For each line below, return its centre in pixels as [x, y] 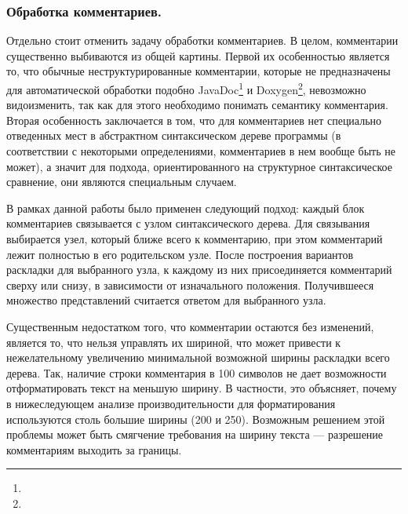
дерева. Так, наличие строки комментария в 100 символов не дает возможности [197, 372]
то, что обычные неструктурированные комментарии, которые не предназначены [199, 71]
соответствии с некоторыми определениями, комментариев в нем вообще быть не [201, 151]
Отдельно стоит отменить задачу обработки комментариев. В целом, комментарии [202, 40]
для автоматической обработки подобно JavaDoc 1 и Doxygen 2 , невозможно [186, 88]
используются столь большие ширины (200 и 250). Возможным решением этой [196, 419]
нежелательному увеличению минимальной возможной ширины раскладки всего [198, 357]
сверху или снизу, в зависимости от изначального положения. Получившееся [190, 284]
